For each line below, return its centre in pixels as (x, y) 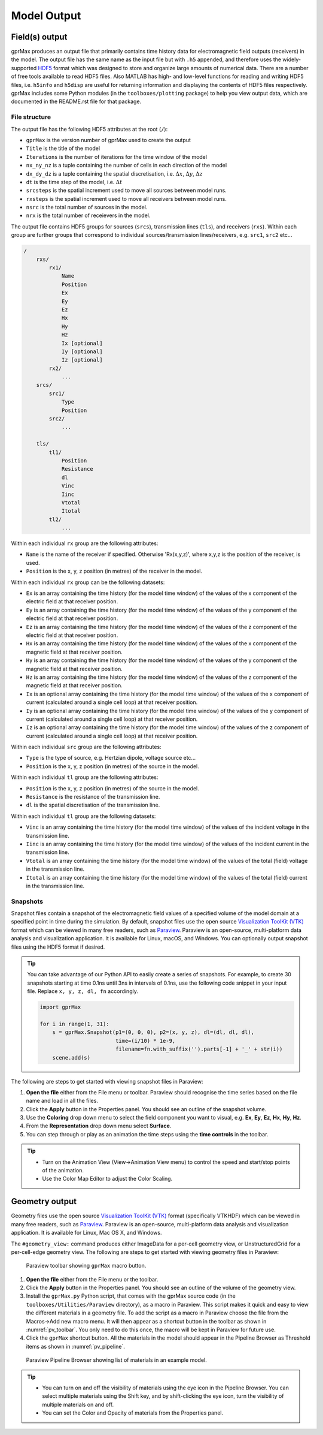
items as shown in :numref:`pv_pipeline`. (76, 1346)
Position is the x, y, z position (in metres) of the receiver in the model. (114, 571)
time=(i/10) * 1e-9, (145, 1041)
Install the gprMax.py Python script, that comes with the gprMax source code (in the (131, 1296)
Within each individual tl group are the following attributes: (85, 777)
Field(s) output (39, 37)
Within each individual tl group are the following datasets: (83, 816)
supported (24, 68)
